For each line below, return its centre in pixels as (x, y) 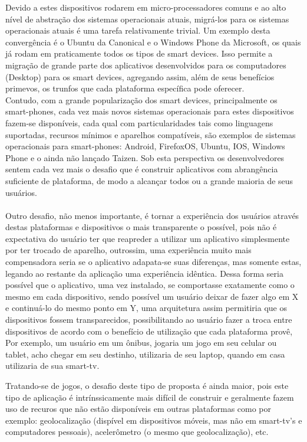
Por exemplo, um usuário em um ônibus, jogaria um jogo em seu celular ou (141, 343)
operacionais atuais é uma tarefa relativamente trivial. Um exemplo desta (138, 30)
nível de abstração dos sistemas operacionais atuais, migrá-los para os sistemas (147, 19)
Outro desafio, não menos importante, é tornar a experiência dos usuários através (152, 215)
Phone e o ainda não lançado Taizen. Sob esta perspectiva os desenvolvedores (145, 157)
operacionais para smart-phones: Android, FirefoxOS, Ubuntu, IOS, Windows (145, 146)
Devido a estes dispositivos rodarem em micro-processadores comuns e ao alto (146, 7)
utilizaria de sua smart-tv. (52, 366)
